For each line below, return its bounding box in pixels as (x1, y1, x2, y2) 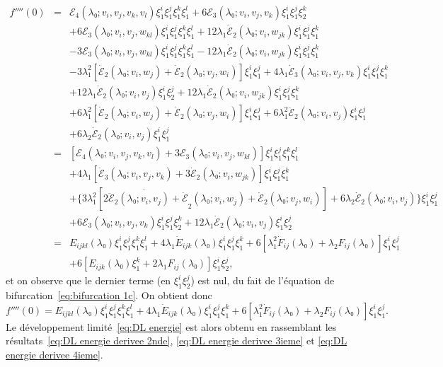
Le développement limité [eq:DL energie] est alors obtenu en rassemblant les (6, 319, 337, 334)
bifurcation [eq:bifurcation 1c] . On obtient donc (6, 288, 212, 303)
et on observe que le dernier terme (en (6, 273, 171, 288)
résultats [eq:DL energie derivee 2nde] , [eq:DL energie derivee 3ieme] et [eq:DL (6, 333, 347, 348)
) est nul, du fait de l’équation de (190, 273, 335, 288)
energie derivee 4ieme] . (6, 346, 103, 361)
